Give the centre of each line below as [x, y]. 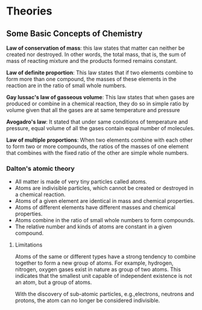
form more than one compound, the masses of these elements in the [91, 79]
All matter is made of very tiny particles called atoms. [81, 182]
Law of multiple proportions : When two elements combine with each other [99, 140]
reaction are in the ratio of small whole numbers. [66, 85]
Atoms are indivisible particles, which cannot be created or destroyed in [104, 188]
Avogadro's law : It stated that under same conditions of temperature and [97, 122]
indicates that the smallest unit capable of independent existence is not [103, 276]
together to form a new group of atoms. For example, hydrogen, [94, 263]
